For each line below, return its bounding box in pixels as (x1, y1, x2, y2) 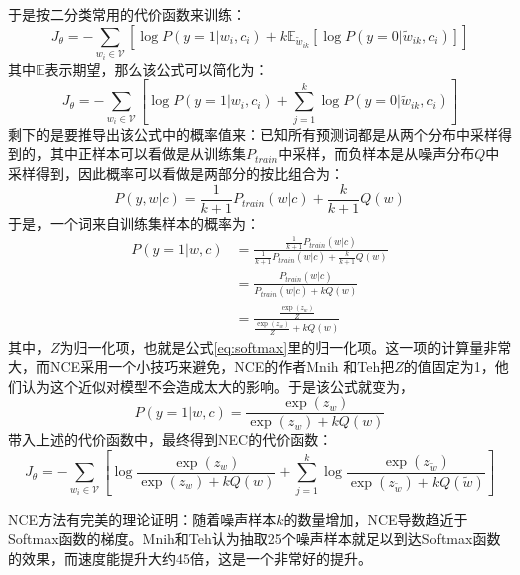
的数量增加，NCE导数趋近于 (283, 508, 468, 529)
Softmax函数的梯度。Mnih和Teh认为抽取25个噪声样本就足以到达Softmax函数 (8, 528, 501, 549)
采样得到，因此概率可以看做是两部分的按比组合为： (8, 163, 344, 183)
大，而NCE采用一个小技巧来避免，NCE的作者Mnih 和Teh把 (8, 356, 395, 377)
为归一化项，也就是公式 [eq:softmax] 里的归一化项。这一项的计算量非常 (59, 336, 512, 357)
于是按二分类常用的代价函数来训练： (8, 4, 246, 24)
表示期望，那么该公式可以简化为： (44, 58, 269, 79)
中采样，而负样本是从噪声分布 (278, 143, 475, 164)
